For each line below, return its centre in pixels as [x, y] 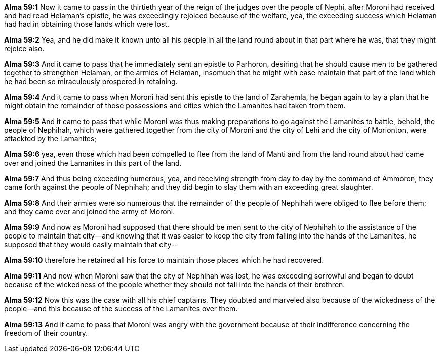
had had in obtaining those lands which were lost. [87, 24]
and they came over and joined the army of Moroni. [90, 211]
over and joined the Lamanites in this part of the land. [93, 163]
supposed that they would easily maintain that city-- [91, 244]
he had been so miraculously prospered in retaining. [91, 81]
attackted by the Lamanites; [50, 138]
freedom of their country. [46, 333]
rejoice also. [24, 48]
